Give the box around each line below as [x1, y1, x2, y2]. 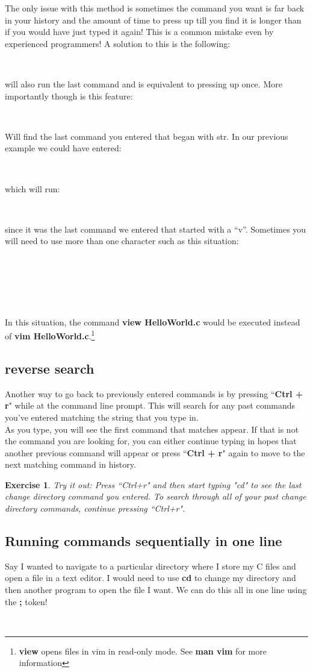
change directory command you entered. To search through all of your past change [5, 490, 306, 503]
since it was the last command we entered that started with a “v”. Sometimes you [5, 222, 306, 235]
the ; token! [5, 595, 48, 608]
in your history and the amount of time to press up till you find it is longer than [5, 13, 302, 26]
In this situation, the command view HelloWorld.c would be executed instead [5, 315, 300, 328]
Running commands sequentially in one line [5, 532, 282, 550]
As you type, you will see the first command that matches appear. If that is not [5, 422, 299, 435]
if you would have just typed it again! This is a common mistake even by [5, 25, 274, 38]
